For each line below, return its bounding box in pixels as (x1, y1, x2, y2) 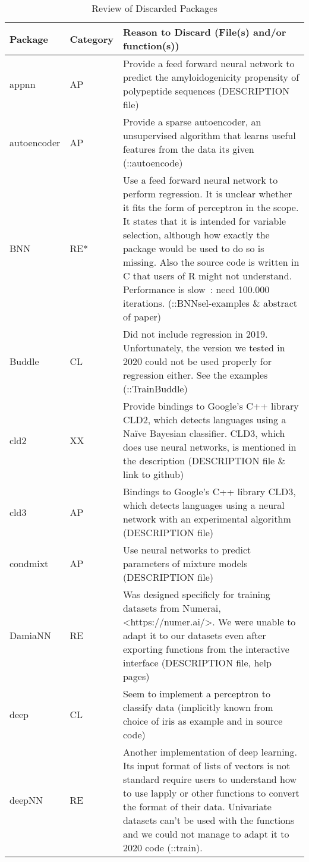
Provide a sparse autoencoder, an (122, 115, 261, 128)
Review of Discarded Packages (92, 1, 217, 15)
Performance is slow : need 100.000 (122, 282, 270, 296)
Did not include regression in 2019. (122, 327, 268, 341)
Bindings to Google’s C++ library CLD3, (122, 485, 296, 498)
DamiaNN (10, 628, 52, 642)
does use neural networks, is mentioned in (122, 440, 297, 454)
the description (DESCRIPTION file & (122, 454, 285, 467)
